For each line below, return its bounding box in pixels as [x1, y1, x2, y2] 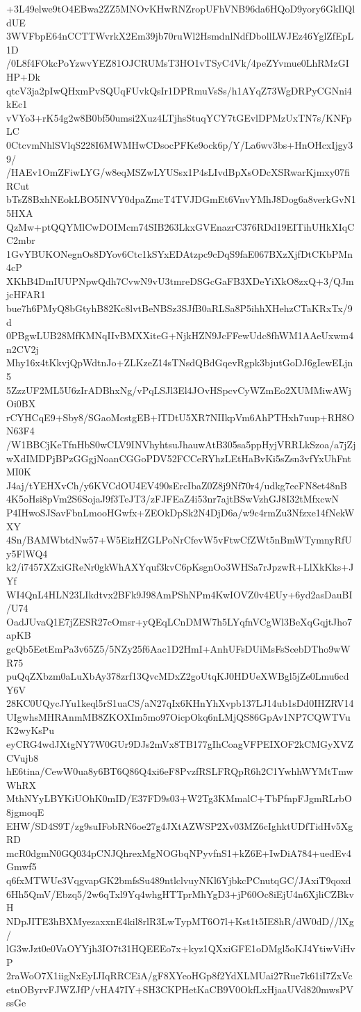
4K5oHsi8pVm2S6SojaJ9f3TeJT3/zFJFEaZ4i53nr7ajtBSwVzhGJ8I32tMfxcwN [6, 491, 339, 506]
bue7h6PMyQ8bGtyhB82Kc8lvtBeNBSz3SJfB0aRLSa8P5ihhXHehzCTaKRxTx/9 [6, 301, 353, 316]
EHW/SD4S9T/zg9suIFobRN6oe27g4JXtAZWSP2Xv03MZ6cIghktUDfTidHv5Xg [6, 818, 353, 833]
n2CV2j [6, 341, 39, 356]
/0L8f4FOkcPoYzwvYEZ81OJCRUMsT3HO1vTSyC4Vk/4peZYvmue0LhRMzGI [6, 56, 349, 70]
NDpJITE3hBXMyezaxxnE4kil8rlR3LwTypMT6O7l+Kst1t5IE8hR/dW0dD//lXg [6, 913, 354, 928]
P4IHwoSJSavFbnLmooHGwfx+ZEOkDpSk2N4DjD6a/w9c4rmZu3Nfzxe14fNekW [6, 505, 355, 519]
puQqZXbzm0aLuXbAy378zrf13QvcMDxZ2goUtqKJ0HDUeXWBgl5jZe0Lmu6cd [6, 669, 349, 683]
